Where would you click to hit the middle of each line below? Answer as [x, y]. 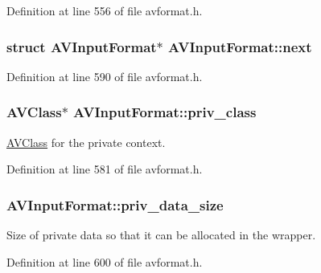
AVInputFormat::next [240, 46]
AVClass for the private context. [86, 142]
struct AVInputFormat [82, 46]
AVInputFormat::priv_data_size [115, 204]
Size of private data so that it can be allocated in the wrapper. [161, 235]
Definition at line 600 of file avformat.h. [105, 261]
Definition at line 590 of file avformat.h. [105, 76]
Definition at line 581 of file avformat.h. [105, 169]
